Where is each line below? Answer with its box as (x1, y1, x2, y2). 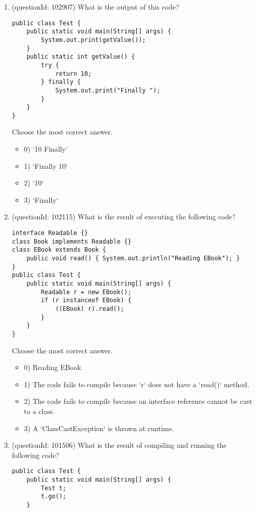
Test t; (41, 484, 67, 492)
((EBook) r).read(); (55, 305, 124, 312)
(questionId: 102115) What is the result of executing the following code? (12, 211, 236, 222)
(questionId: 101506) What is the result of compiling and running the (12, 440, 227, 450)
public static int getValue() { (26, 53, 135, 61)
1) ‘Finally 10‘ (24, 160, 68, 171)
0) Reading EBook (24, 362, 81, 373)
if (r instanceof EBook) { (41, 297, 132, 304)
